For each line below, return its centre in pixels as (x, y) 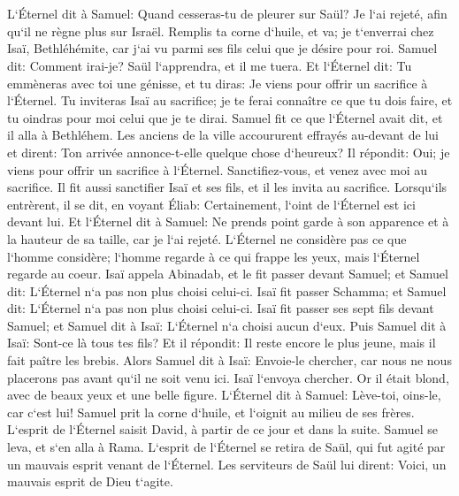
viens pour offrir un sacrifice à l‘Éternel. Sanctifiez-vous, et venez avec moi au (218, 169)
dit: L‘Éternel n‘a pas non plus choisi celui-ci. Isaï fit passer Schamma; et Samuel (227, 290)
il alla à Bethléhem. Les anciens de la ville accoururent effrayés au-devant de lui (223, 135)
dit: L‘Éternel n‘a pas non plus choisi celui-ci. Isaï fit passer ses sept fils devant (221, 308)
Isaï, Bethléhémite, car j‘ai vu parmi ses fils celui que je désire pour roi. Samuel (222, 48)
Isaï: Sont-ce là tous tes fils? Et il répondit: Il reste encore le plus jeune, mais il (222, 343)
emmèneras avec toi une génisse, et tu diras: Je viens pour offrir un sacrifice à (218, 83)
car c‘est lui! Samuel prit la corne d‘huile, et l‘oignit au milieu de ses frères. (211, 412)
